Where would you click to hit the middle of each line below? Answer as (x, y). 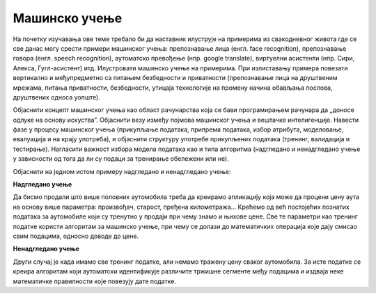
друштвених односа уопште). (56, 97)
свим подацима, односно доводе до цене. (76, 236)
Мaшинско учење (68, 18)
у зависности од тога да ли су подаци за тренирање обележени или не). (121, 159)
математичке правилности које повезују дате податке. (95, 281)
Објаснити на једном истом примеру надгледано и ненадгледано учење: (122, 171)
